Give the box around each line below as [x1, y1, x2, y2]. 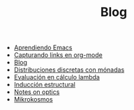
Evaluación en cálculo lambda [13, 73, 100, 81]
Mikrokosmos [13, 95, 54, 104]
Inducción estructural [13, 81, 75, 89]
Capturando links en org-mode [13, 51, 103, 59]
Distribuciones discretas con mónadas [13, 65, 125, 74]
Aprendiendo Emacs [13, 43, 73, 52]
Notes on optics [13, 88, 60, 96]
